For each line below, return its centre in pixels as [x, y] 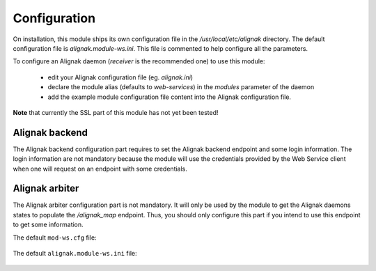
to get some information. [48, 225]
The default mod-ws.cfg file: [55, 238]
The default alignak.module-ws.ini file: [75, 254]
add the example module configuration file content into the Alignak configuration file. [170, 97]
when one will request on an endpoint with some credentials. [100, 169]
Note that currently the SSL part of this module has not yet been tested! [116, 112]
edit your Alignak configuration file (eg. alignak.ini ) [120, 77]
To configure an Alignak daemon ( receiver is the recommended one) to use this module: [139, 61]
